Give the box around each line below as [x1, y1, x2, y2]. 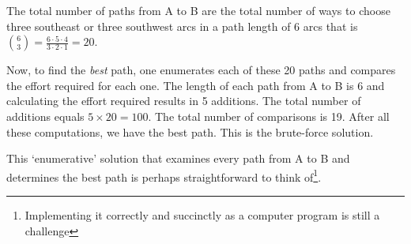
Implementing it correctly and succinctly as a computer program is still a [25, 207, 380, 223]
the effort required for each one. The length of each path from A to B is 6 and [6, 77, 385, 93]
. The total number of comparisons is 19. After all [148, 107, 390, 124]
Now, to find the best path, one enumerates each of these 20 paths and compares [6, 62, 396, 78]
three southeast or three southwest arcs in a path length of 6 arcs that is [6, 17, 358, 34]
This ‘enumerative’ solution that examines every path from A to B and [6, 150, 350, 167]
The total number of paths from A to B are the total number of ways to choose [6, 2, 390, 18]
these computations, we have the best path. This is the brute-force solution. [6, 123, 374, 140]
